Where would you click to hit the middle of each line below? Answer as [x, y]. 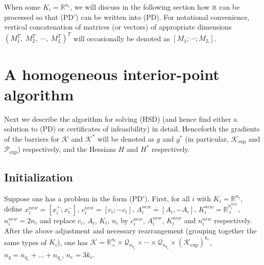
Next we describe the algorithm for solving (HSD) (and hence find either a [121, 118]
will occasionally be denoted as [122, 38]
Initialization [39, 177]
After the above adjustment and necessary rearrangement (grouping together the [130, 230]
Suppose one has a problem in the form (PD [73, 198]
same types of [26, 242]
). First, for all [167, 198]
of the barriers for [32, 138]
